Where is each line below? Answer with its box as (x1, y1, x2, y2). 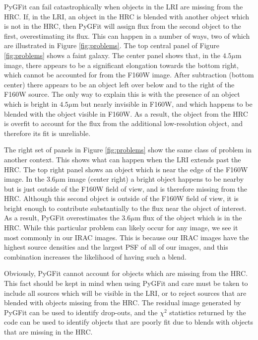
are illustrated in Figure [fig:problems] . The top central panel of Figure (4, 40, 220, 51)
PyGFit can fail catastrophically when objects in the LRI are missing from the (4, 1, 243, 11)
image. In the (4, 174, 45, 184)
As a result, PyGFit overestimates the (4, 212, 120, 223)
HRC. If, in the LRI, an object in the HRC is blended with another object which (4, 11, 250, 21)
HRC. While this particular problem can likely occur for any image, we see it (4, 222, 238, 233)
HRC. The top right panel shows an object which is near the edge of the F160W (4, 164, 248, 174)
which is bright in (4, 98, 58, 109)
